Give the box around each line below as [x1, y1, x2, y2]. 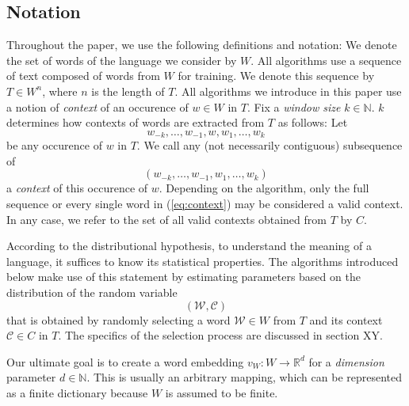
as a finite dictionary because [6, 384, 148, 400]
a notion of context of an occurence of [6, 98, 189, 115]
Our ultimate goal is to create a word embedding [6, 353, 244, 370]
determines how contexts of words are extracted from [6, 114, 265, 131]
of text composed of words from [6, 67, 160, 84]
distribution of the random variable [6, 283, 178, 300]
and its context [309, 311, 383, 328]
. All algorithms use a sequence [250, 51, 402, 68]
